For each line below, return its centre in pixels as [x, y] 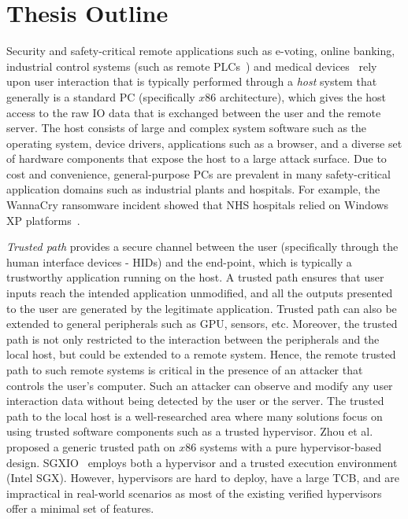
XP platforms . [43, 220]
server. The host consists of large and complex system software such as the [187, 128]
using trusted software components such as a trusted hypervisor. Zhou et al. [190, 431]
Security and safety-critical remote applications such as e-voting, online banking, [201, 51]
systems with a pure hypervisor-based [291, 446]
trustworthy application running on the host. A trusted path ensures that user [195, 277]
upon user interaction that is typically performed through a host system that [192, 81]
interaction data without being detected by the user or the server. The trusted [195, 401]
